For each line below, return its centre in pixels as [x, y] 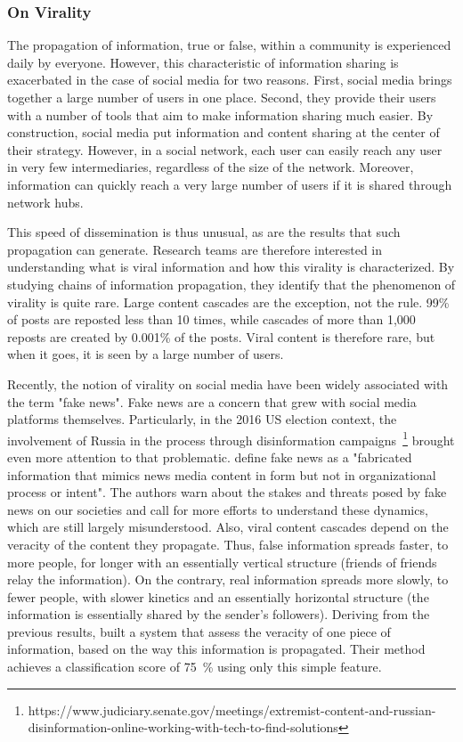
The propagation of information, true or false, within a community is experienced [229, 45]
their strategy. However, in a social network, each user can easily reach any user [225, 149]
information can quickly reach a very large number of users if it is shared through [230, 184]
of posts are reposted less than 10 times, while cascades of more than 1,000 [211, 319]
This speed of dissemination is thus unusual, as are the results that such [204, 232]
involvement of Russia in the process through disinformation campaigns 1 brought [231, 438]
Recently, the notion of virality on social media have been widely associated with [228, 383]
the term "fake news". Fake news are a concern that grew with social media [212, 401]
